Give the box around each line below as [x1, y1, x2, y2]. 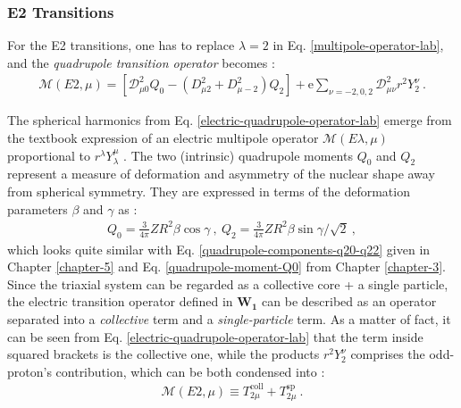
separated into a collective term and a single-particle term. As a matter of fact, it [7, 309, 451, 328]
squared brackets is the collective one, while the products [7, 345, 320, 363]
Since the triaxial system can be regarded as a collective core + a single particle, [7, 274, 448, 293]
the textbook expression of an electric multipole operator [7, 129, 319, 147]
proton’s [7, 362, 52, 380]
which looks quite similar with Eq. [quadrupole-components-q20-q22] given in [7, 239, 431, 258]
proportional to [7, 146, 91, 164]
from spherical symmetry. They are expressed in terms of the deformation [7, 182, 410, 201]
